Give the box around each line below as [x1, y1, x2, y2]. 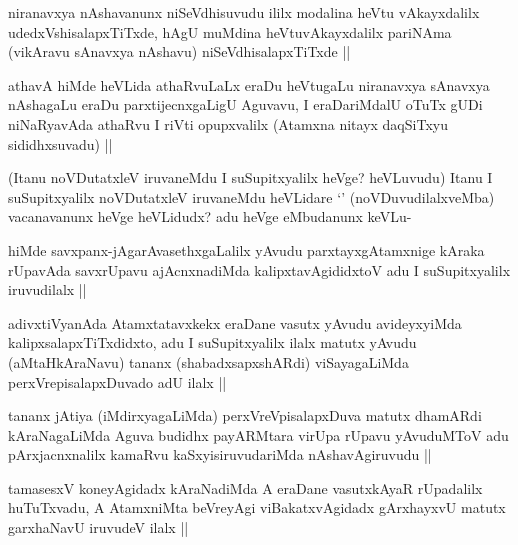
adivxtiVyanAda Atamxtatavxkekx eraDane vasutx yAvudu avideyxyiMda [8, 312, 462, 333]
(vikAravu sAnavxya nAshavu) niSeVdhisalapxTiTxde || [8, 41, 351, 62]
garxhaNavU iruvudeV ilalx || [8, 517, 189, 538]
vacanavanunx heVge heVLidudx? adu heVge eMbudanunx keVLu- [8, 206, 412, 227]
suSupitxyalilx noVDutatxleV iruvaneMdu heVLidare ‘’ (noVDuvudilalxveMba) [8, 186, 495, 207]
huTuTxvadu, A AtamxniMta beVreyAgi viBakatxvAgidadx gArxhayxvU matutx [8, 497, 506, 518]
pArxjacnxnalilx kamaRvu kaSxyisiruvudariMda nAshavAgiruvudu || [8, 444, 432, 465]
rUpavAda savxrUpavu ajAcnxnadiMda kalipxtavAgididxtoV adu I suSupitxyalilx [8, 259, 511, 280]
